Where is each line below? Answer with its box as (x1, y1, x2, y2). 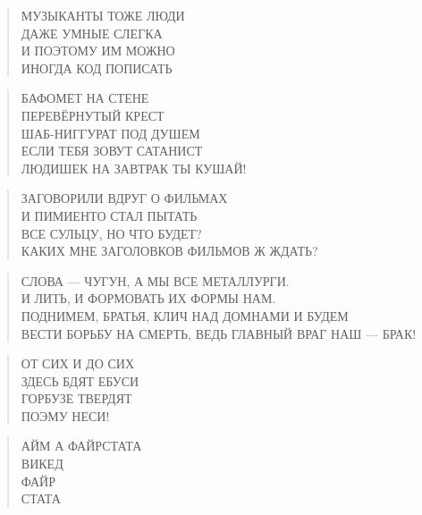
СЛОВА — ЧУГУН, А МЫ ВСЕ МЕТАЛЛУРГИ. (21, 271, 290, 290)
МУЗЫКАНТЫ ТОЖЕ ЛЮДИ (21, 6, 185, 24)
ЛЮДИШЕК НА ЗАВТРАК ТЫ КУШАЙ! (21, 158, 247, 177)
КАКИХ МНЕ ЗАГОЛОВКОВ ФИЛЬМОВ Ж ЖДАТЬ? (21, 241, 318, 260)
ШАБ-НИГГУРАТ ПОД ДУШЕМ (21, 123, 200, 142)
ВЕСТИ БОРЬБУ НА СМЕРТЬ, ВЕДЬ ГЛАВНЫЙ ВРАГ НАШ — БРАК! (21, 324, 417, 342)
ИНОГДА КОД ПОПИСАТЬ (21, 58, 173, 77)
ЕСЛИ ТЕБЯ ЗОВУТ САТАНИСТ (21, 141, 203, 160)
